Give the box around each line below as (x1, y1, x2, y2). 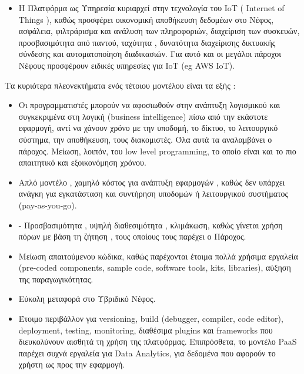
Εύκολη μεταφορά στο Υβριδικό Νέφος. (18, 292, 156, 305)
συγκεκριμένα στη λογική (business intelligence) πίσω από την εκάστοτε (18, 110, 268, 122)
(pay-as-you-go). (18, 198, 77, 211)
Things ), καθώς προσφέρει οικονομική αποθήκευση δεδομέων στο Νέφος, (18, 13, 274, 25)
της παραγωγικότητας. (18, 272, 93, 285)
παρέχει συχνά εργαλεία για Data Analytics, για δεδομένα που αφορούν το (18, 346, 276, 359)
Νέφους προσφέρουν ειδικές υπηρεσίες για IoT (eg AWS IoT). (18, 59, 235, 71)
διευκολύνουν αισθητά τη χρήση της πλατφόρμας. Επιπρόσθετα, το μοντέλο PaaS (18, 335, 297, 348)
